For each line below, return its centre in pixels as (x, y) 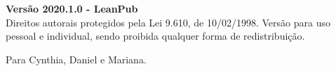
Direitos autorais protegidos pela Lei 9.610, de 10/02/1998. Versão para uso (168, 22)
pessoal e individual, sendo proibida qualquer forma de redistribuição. (155, 36)
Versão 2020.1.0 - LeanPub (72, 8)
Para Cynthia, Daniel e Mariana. (76, 59)
